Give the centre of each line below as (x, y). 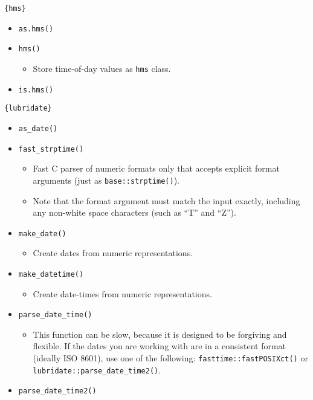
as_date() (38, 128)
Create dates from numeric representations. (113, 253)
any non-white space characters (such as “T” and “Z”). (134, 212)
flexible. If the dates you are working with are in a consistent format (160, 346)
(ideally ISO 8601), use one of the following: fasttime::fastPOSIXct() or (170, 358)
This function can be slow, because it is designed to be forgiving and (160, 334)
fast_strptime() (51, 149)
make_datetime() (51, 274)
